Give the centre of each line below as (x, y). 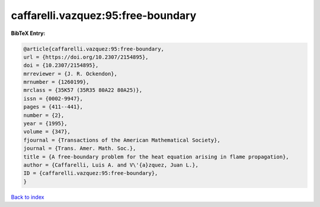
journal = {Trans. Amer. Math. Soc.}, (80, 149)
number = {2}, (44, 115)
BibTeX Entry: (28, 33)
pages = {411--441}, (53, 107)
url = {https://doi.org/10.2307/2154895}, (86, 57)
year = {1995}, (45, 124)
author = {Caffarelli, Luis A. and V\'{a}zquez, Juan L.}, (111, 165)
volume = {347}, (47, 132)
